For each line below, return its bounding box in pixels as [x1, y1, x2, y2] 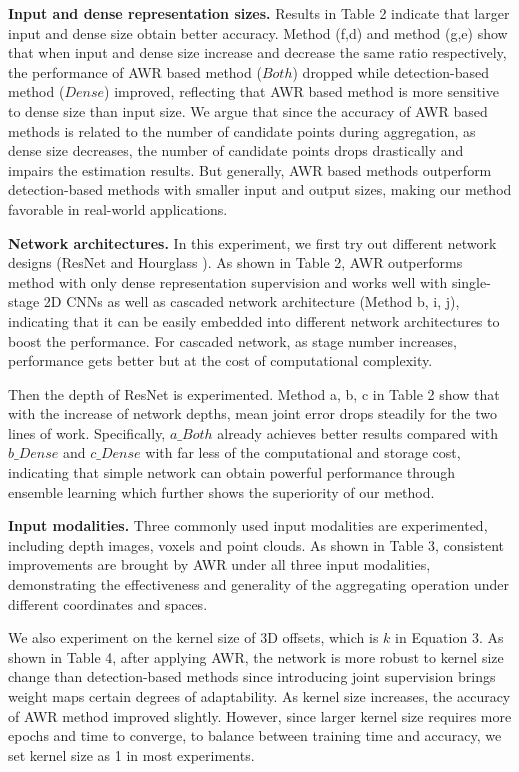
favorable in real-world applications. [8, 198, 228, 219]
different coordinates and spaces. [8, 593, 208, 614]
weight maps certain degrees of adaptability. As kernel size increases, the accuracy [8, 686, 511, 706]
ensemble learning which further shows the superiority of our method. [8, 481, 435, 502]
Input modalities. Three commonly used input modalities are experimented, [8, 515, 488, 536]
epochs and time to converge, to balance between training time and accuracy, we [8, 725, 502, 746]
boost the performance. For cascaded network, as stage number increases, [8, 330, 457, 351]
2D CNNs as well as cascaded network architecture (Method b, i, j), [43, 291, 460, 312]
